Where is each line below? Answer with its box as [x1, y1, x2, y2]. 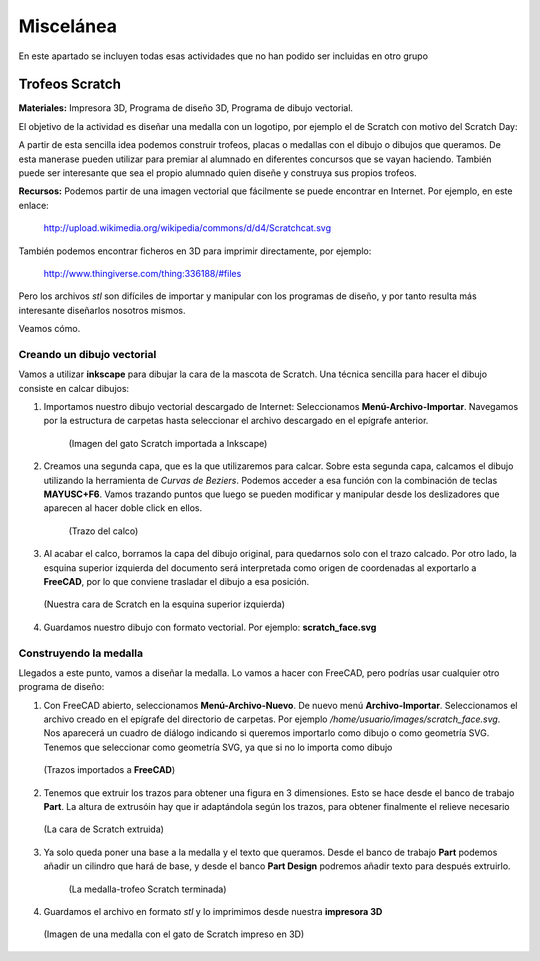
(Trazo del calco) [68, 525, 139, 537]
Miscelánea [18, 15, 117, 37]
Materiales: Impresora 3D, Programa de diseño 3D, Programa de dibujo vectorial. [18, 102, 354, 114]
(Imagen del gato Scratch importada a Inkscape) [68, 437, 268, 449]
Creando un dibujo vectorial [18, 347, 157, 361]
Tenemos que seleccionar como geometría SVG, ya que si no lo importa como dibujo [43, 741, 393, 753]
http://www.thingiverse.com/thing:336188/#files [43, 267, 242, 279]
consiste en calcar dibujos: [18, 382, 130, 394]
